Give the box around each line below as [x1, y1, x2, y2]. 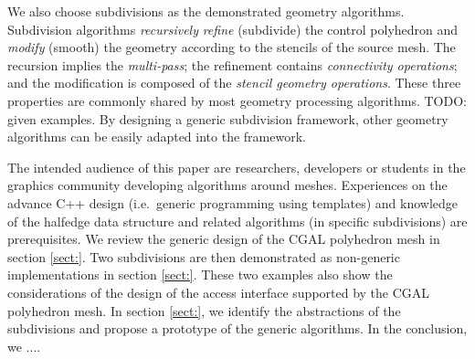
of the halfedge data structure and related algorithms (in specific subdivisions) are [7, 211, 468, 230]
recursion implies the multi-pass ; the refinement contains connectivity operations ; [7, 55, 458, 74]
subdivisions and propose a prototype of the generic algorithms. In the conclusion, [7, 319, 468, 338]
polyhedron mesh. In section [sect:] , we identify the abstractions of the [7, 301, 401, 320]
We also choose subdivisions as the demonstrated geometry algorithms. [7, 2, 405, 20]
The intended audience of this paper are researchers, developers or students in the [7, 157, 466, 176]
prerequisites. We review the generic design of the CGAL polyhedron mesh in [7, 229, 440, 248]
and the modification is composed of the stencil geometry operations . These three [7, 73, 461, 92]
